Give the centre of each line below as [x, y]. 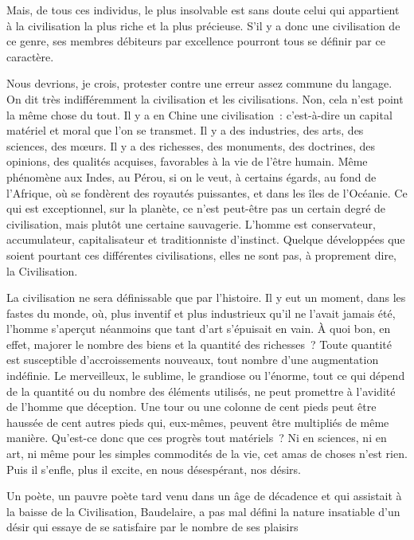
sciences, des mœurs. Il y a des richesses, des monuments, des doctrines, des [191, 145]
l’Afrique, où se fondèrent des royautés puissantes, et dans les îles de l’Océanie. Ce [207, 192]
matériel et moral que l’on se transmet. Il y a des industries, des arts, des [185, 130]
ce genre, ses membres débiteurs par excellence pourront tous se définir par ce [196, 41]
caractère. [30, 56]
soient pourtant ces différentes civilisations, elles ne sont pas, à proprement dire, [201, 254]
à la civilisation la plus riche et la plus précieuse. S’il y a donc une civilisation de [203, 25]
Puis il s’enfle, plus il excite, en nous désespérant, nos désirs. [154, 469]
